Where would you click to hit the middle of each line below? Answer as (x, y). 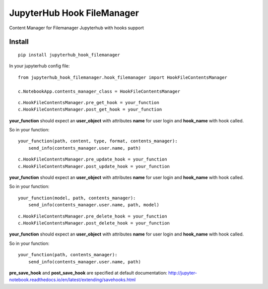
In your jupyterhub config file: (39, 66)
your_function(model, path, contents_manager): (77, 198)
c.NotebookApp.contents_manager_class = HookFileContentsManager (99, 91)
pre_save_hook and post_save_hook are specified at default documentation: (88, 273)
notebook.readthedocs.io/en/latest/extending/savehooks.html (72, 280)
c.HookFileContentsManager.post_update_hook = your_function (94, 166)
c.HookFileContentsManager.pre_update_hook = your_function (93, 159)
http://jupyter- (182, 273)
